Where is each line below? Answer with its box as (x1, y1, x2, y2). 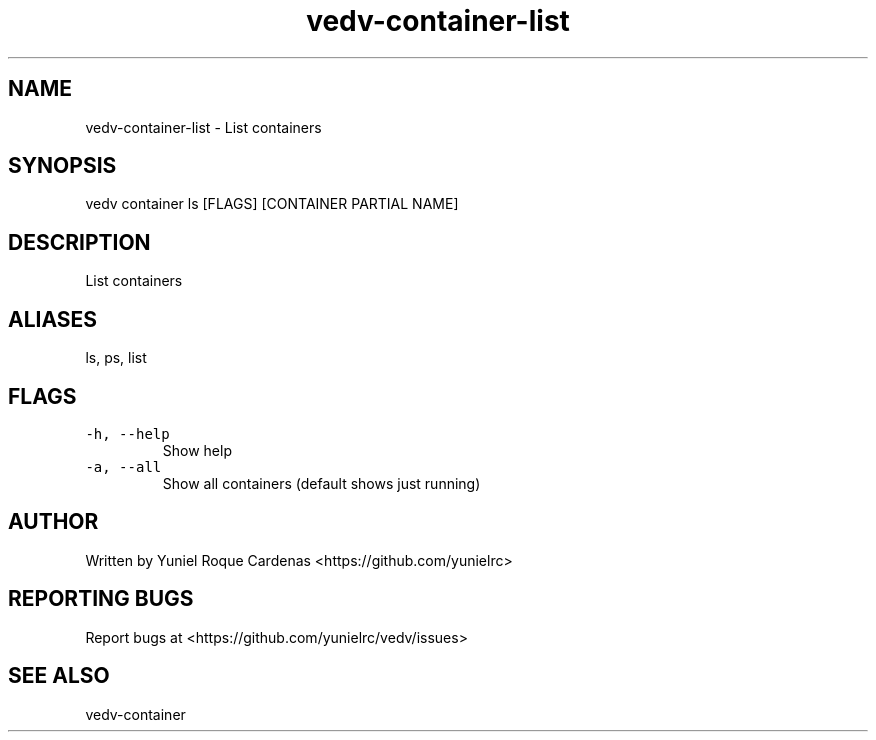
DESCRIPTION (8, 229, 151, 255)
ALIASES (8, 306, 98, 332)
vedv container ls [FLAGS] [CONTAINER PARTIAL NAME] (85, 195, 459, 213)
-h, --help (85, 425, 170, 442)
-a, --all (85, 458, 162, 475)
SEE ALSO (8, 663, 110, 689)
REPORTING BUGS (8, 586, 194, 612)
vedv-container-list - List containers (85, 118, 322, 136)
